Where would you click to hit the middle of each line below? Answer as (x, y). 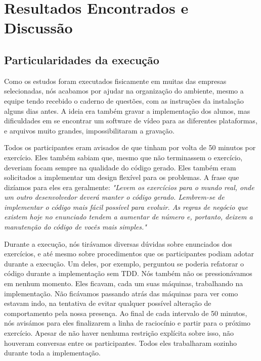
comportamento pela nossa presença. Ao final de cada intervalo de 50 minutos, (126, 313)
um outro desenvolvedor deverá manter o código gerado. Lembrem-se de (114, 197)
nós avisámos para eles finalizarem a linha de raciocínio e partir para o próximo (127, 323)
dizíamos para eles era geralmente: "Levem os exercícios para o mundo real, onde (129, 187)
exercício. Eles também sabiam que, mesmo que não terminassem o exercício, (123, 157)
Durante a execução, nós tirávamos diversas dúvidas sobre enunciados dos (118, 243)
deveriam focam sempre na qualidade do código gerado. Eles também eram (120, 167)
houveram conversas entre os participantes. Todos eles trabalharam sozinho (121, 343)
